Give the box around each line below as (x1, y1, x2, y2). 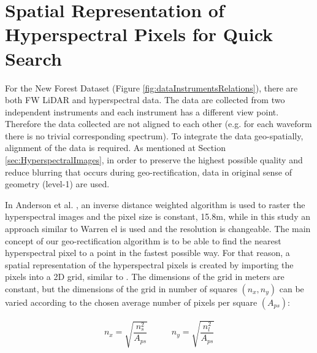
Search (5, 45, 62, 71)
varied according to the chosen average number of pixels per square (5, 296, 258, 308)
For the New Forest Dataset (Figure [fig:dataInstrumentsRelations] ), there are (5, 81, 298, 94)
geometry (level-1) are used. (5, 177, 110, 190)
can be (279, 282, 304, 295)
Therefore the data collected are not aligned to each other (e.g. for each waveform (5, 117, 312, 130)
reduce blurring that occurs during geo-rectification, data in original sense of (5, 165, 292, 178)
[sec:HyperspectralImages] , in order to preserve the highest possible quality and (5, 153, 303, 166)
